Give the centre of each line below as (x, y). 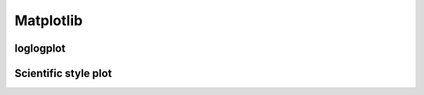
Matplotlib (49, 20)
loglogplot (40, 48)
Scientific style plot (63, 73)
